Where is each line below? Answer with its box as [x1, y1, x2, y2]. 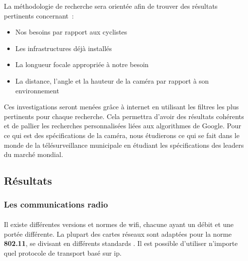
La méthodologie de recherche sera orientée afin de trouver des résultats [4, 1, 218, 11]
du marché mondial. [4, 149, 63, 159]
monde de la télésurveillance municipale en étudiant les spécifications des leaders [4, 139, 244, 150]
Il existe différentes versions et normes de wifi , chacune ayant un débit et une [4, 219, 234, 229]
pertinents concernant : [4, 10, 74, 20]
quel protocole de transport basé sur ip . [4, 247, 122, 258]
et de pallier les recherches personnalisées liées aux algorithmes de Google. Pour [4, 121, 241, 131]
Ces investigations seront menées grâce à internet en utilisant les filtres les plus [4, 102, 239, 112]
